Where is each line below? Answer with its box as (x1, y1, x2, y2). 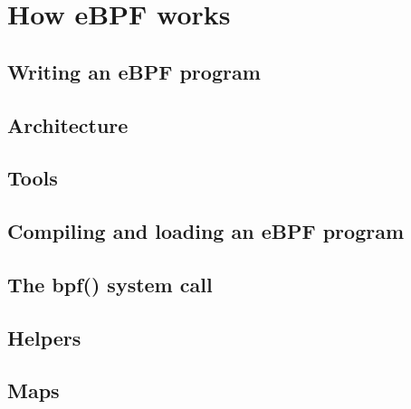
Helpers (7, 323, 81, 351)
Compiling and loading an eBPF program (7, 217, 405, 245)
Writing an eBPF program (7, 57, 261, 85)
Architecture (7, 110, 129, 138)
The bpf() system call (7, 270, 213, 298)
